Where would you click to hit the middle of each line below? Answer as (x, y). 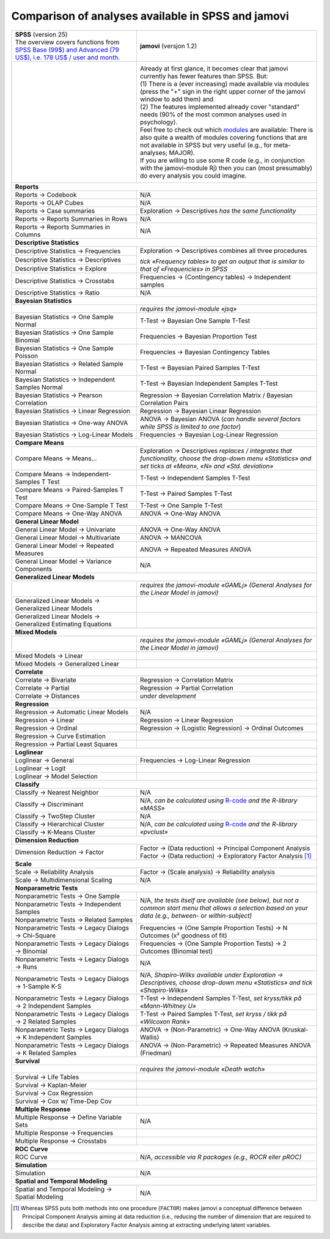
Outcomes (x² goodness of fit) (183, 935)
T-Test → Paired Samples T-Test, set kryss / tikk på (213, 1014)
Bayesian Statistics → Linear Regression (73, 411)
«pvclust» (154, 832)
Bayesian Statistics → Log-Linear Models (74, 435)
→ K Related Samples (46, 1053)
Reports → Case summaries (55, 211)
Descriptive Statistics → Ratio (57, 293)
